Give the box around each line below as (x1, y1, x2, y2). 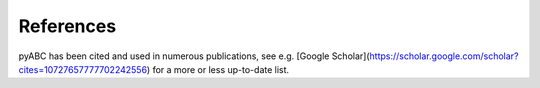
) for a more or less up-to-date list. (146, 63, 290, 75)
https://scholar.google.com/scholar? (369, 50, 519, 62)
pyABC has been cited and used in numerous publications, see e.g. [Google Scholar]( (18, 50, 370, 62)
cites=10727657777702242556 (18, 63, 148, 75)
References (18, 15, 117, 37)
